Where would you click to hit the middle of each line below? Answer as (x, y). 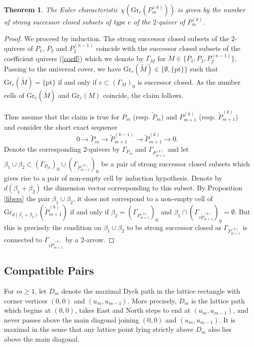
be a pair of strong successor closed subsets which (175, 163)
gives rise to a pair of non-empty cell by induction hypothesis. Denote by (113, 178)
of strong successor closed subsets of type (65, 22)
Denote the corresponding (43, 149)
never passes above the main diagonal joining (71, 319)
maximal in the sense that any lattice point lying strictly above (99, 329)
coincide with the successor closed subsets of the (168, 48)
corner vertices (26, 300)
